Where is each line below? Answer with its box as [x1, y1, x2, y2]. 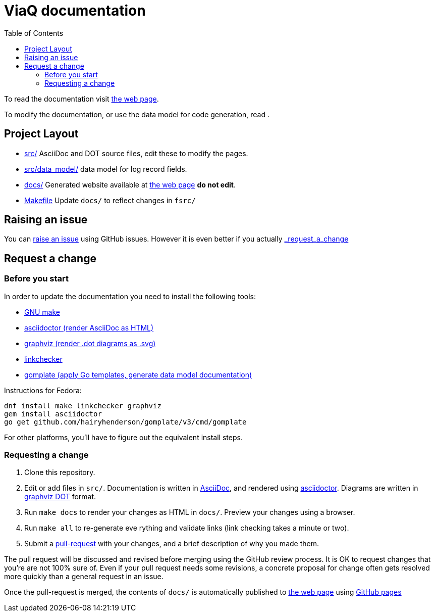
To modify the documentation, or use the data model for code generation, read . [4, 110, 269, 119]
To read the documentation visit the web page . [4, 94, 159, 103]
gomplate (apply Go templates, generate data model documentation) [24, 370, 252, 379]
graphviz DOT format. [24, 492, 96, 501]
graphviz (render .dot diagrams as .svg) [24, 339, 156, 348]
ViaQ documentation [4, 2, 146, 19]
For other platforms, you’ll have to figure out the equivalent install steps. [4, 433, 243, 442]
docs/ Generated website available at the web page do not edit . [24, 180, 236, 189]
